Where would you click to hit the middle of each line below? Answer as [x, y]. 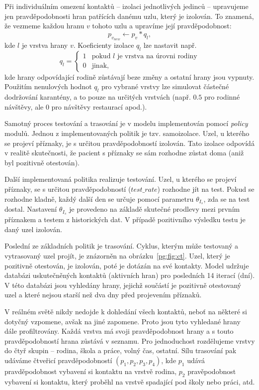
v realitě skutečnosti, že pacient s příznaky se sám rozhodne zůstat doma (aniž [124, 153]
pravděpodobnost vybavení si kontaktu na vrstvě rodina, [91, 371]
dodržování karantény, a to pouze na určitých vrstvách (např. [98, 97]
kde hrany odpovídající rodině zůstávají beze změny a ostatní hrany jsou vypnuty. [129, 76]
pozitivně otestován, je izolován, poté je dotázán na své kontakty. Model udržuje [127, 265]
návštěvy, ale [24, 106]
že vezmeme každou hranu [44, 26]
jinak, [100, 66]
